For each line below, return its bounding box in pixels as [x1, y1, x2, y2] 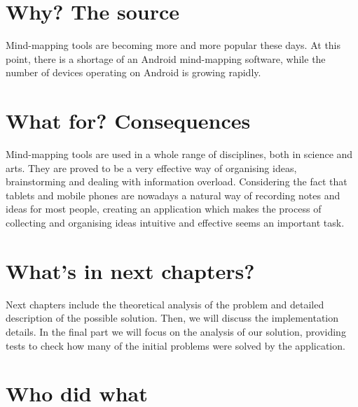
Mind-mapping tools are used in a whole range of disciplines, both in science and [6, 147, 353, 162]
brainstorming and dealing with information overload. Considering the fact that [6, 174, 347, 189]
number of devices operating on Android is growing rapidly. [6, 65, 261, 80]
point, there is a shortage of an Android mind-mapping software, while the [6, 51, 326, 66]
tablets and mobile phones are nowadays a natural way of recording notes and [6, 187, 340, 202]
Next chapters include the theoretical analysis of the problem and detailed [6, 297, 324, 311]
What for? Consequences [6, 106, 251, 135]
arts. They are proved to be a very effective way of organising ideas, [6, 160, 297, 175]
